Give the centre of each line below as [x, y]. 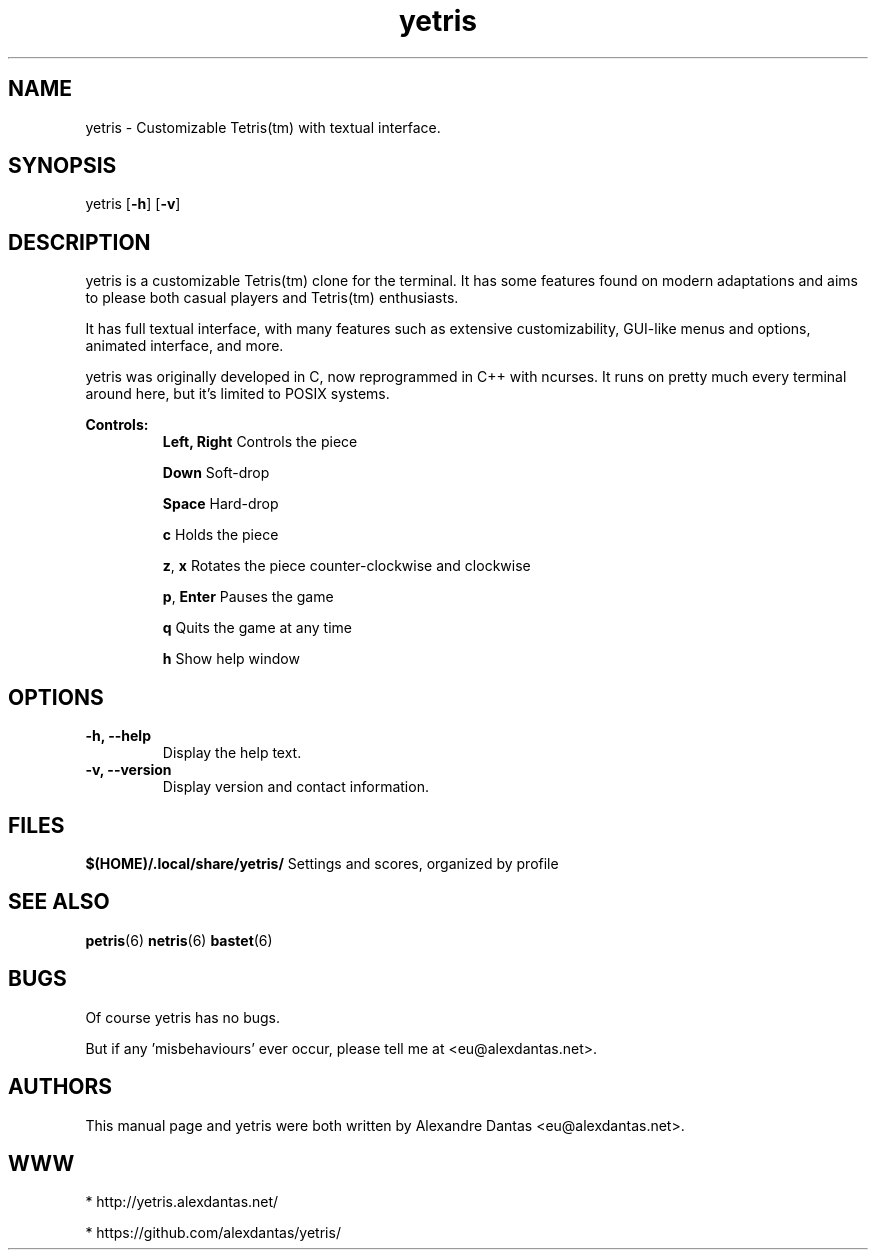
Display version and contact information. [295, 787]
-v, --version [128, 770]
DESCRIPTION [79, 242]
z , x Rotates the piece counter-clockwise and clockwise [346, 566]
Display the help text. [232, 753]
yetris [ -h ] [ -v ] [133, 204]
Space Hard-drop [220, 504]
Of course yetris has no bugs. [183, 1017]
